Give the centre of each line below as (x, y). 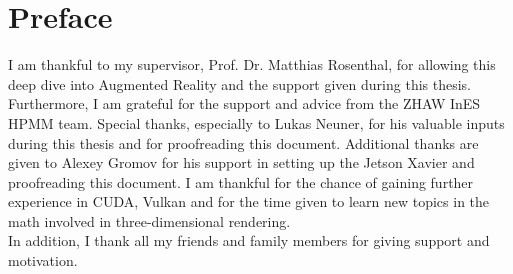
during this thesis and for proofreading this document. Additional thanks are (243, 142)
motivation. (43, 260)
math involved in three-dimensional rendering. (149, 220)
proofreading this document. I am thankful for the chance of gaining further (241, 181)
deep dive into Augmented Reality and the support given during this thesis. (239, 83)
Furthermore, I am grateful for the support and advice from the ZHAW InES (244, 103)
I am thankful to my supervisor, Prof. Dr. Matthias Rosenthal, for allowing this (252, 64)
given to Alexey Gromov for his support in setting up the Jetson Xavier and (241, 162)
